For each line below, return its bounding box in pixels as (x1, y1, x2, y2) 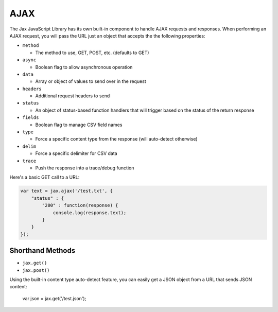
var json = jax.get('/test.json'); (22, 295, 86, 301)
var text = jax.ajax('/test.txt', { (20, 188, 113, 194)
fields (22, 115, 39, 120)
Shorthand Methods (9, 246, 76, 255)
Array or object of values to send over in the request (35, 78, 146, 84)
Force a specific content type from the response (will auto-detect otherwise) (35, 136, 198, 142)
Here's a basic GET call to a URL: (9, 174, 80, 180)
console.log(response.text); (53, 210, 127, 216)
